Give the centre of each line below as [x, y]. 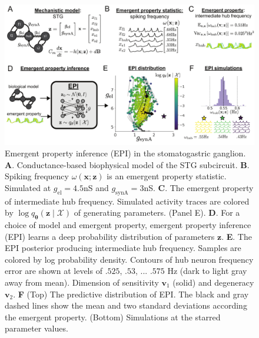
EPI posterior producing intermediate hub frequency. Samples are [123, 248]
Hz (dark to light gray [207, 271]
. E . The [237, 236]
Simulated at [28, 187]
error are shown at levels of [54, 271]
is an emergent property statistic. [167, 176]
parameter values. [36, 328]
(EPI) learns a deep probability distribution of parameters [110, 236]
